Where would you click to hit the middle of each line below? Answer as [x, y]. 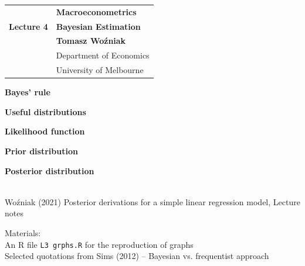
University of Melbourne [100, 70]
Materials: [23, 232]
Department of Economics [103, 55]
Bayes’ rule [28, 92]
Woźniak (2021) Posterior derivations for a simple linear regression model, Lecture [152, 201]
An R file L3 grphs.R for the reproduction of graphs [99, 244]
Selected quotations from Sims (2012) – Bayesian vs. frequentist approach [137, 256]
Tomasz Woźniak [91, 41]
